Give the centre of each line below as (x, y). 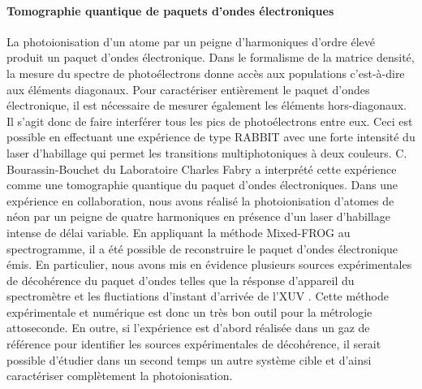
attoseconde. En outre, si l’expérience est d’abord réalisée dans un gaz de (188, 328)
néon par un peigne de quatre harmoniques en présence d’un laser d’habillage (198, 216)
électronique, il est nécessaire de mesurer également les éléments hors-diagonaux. (207, 105)
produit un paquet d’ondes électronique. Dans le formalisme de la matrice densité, (211, 57)
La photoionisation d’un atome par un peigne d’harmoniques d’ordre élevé (191, 41)
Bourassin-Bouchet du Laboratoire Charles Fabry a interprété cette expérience (202, 169)
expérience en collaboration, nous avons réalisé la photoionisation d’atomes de (200, 200)
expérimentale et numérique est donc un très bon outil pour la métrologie (189, 311)
